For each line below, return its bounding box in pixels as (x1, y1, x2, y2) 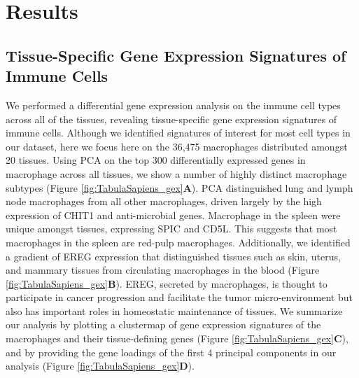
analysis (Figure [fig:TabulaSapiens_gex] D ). (6, 358, 195, 373)
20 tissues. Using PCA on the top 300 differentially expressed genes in (6, 153, 306, 167)
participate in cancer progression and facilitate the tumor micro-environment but (6, 290, 353, 304)
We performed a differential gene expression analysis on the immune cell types (6, 97, 341, 112)
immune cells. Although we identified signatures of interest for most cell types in (6, 125, 351, 140)
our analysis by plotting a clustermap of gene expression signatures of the (6, 317, 321, 332)
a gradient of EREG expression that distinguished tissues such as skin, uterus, (6, 248, 341, 263)
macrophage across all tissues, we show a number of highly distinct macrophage (6, 166, 347, 181)
